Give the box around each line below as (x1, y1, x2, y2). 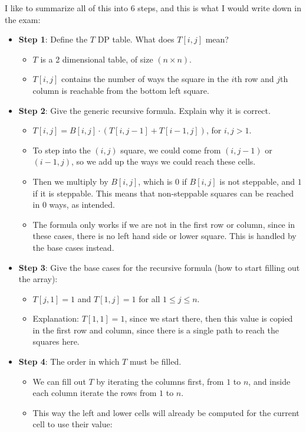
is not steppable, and (219, 175, 295, 187)
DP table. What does (97, 33, 175, 45)
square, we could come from (120, 143, 221, 156)
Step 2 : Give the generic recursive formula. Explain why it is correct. (18, 104, 271, 116)
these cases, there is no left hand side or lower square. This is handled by (32, 230, 297, 242)
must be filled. (129, 355, 182, 368)
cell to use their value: (32, 418, 113, 430)
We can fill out (32, 375, 86, 387)
